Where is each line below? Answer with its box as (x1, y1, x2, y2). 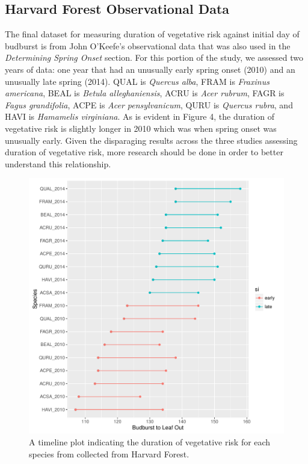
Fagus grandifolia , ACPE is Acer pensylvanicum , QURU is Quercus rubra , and (5, 98, 293, 111)
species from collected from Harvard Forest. (29, 447, 189, 460)
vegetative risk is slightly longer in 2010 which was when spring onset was (5, 122, 277, 134)
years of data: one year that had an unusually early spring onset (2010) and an (5, 63, 295, 75)
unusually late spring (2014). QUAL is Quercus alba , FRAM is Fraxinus (5, 75, 269, 87)
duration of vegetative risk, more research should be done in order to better (5, 146, 283, 158)
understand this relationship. (5, 157, 111, 170)
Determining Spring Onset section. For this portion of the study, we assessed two (5, 51, 304, 64)
